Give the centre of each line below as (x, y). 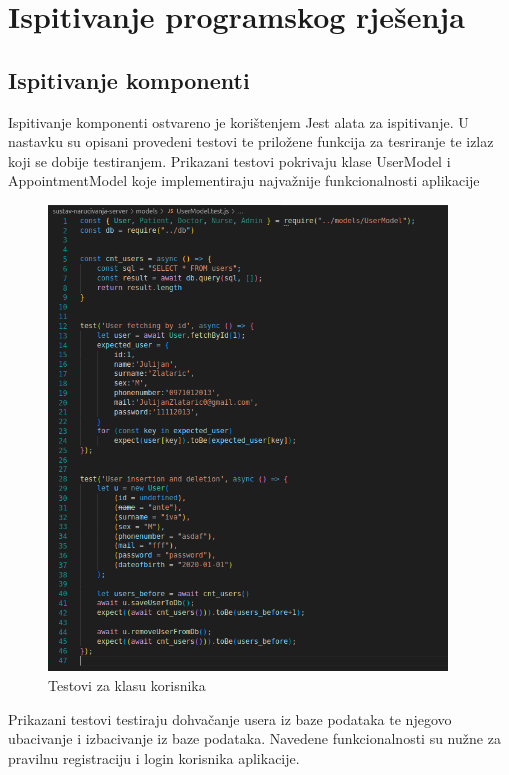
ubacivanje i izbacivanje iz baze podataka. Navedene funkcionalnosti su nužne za (254, 738)
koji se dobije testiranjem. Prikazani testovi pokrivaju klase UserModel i (229, 160)
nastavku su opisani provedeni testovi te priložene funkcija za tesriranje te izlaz (251, 141)
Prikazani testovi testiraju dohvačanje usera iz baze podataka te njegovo (230, 718)
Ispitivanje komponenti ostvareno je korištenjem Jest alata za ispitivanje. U (238, 121)
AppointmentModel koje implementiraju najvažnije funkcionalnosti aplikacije (244, 180)
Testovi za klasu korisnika (127, 685)
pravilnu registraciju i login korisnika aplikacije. (154, 757)
